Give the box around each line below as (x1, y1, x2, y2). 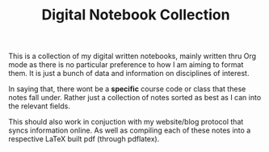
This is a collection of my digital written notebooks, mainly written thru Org (8, 51, 257, 61)
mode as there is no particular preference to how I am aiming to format (8, 60, 244, 70)
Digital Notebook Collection (41, 6, 230, 24)
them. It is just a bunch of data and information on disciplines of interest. (8, 69, 250, 78)
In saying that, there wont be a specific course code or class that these (8, 84, 246, 94)
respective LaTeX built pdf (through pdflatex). (8, 134, 160, 144)
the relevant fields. (8, 101, 71, 111)
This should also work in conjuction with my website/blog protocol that (8, 117, 244, 127)
